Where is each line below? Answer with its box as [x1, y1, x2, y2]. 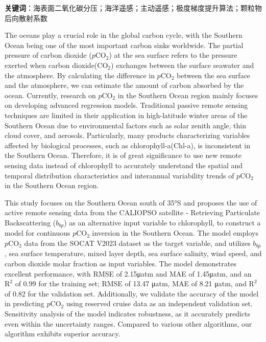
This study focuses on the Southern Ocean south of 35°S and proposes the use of [5, 197, 257, 208]
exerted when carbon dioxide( [5, 59, 98, 70]
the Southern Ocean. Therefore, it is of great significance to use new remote [5, 150, 241, 161]
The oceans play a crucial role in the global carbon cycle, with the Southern [5, 30, 243, 40]
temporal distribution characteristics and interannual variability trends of [5, 170, 234, 180]
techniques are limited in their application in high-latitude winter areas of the [5, 109, 248, 120]
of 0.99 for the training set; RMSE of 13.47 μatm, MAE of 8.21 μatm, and [15, 278, 247, 289]
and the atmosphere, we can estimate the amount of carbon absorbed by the [5, 80, 244, 90]
